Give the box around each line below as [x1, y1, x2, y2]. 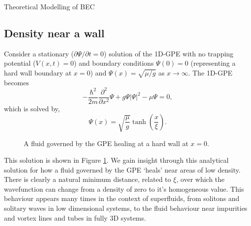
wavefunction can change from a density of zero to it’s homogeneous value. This [4, 183, 244, 194]
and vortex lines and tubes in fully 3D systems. [4, 212, 146, 223]
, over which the [176, 174, 225, 184]
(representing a [190, 58, 236, 68]
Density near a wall [4, 25, 105, 40]
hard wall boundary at [4, 67, 72, 77]
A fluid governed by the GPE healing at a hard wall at [24, 138, 189, 149]
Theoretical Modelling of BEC [4, 1, 95, 11]
